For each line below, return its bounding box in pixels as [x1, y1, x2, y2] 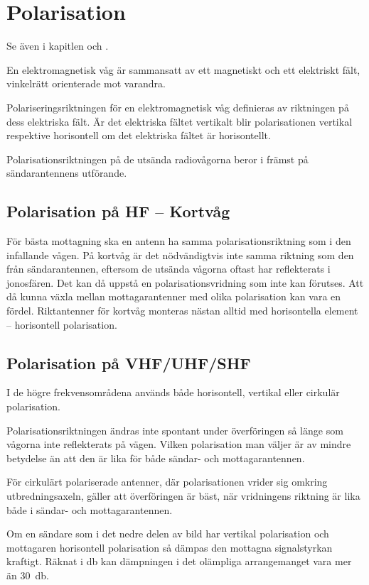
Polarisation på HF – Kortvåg [6, 200, 230, 222]
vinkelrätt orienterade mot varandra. [6, 76, 166, 91]
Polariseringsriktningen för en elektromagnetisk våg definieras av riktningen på [6, 99, 349, 114]
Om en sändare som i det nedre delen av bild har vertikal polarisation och [6, 526, 329, 541]
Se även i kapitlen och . [6, 38, 109, 53]
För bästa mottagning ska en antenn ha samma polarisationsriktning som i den [6, 234, 351, 248]
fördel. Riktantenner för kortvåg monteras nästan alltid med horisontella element [6, 303, 358, 318]
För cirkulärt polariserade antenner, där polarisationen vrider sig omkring [6, 474, 328, 489]
